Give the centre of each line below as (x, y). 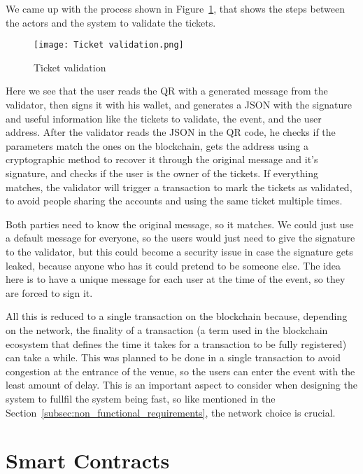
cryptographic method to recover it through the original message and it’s (162, 159)
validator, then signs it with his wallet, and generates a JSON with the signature (179, 105)
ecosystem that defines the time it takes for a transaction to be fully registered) (176, 343)
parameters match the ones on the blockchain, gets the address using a (157, 145)
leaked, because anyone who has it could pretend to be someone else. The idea (173, 265)
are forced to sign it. (49, 292)
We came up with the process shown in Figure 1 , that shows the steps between (175, 8)
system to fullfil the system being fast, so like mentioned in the (141, 398)
